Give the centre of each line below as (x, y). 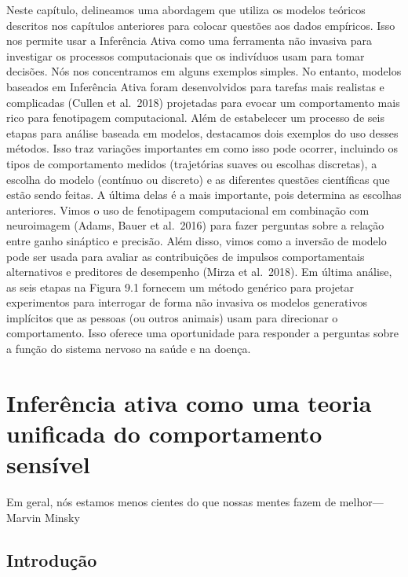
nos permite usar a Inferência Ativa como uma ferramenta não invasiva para (189, 40)
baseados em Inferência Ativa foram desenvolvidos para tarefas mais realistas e (195, 86)
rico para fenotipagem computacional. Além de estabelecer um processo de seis (195, 118)
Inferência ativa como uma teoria (189, 402)
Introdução (52, 559)
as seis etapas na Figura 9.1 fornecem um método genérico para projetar (180, 287)
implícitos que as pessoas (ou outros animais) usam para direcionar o (172, 317)
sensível (48, 464)
